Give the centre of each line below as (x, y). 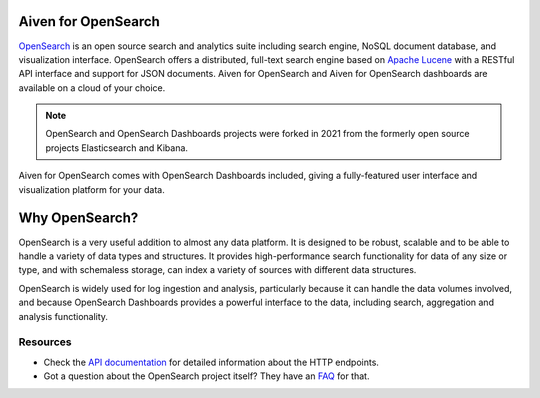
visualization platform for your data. (91, 189)
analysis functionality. (63, 316)
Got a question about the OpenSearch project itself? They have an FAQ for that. (206, 376)
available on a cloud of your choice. (92, 87)
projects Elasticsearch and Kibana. (117, 147)
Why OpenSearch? (78, 218)
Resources (45, 342)
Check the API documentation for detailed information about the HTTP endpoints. (211, 362)
